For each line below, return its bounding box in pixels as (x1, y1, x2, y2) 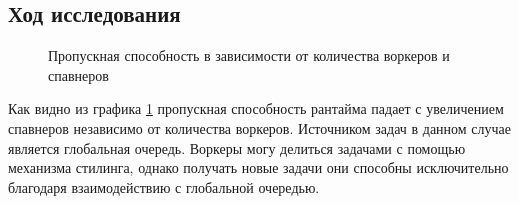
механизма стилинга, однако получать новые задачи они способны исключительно (8, 157, 509, 178)
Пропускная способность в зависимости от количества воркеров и (48, 45, 450, 66)
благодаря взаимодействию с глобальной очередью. (8, 176, 320, 197)
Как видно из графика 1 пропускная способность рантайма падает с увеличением (8, 98, 504, 119)
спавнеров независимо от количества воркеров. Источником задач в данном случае (8, 117, 512, 138)
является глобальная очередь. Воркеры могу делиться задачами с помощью (8, 137, 466, 158)
